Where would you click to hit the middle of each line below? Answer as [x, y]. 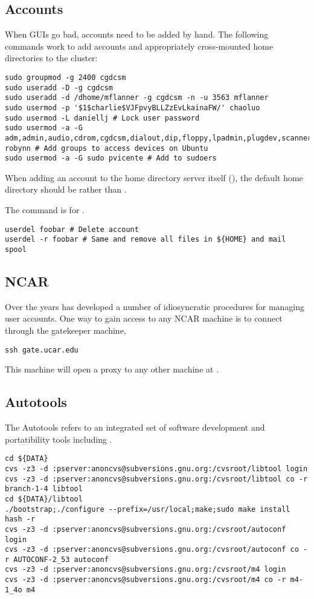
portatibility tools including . [59, 439]
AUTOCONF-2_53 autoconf [61, 559]
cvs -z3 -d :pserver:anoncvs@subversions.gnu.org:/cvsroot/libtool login [156, 468]
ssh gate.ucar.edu [42, 350]
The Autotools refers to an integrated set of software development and [135, 427]
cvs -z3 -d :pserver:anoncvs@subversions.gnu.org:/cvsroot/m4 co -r [146, 580]
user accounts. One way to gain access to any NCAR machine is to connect [144, 318]
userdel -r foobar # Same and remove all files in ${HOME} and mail [146, 240]
